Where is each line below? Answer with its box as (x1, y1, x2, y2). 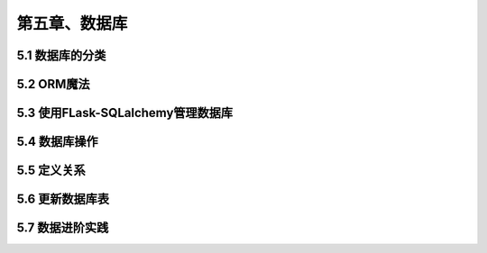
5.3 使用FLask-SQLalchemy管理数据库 (16, 105, 234, 121)
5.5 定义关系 (16, 163, 86, 178)
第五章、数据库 (16, 14, 128, 33)
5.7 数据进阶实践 (16, 221, 109, 236)
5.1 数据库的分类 (16, 48, 106, 63)
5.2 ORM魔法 (16, 77, 90, 92)
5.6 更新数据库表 (16, 192, 110, 207)
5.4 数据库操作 (16, 134, 98, 149)
